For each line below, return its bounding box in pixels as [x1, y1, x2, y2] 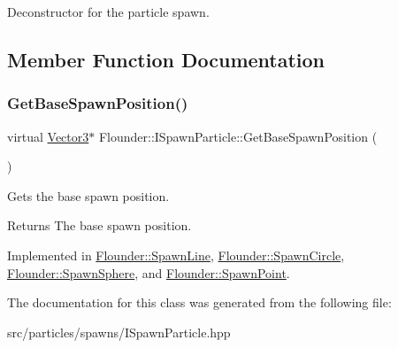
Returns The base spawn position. [7, 216, 192, 235]
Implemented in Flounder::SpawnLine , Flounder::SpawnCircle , [7, 245, 345, 264]
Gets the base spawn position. [7, 186, 170, 205]
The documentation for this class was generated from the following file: [7, 293, 392, 312]
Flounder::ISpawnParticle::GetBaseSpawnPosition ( [98, 127, 378, 145]
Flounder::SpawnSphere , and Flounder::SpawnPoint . [7, 263, 290, 282]
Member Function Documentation [7, 45, 325, 73]
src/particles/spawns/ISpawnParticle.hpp [7, 322, 231, 341]
